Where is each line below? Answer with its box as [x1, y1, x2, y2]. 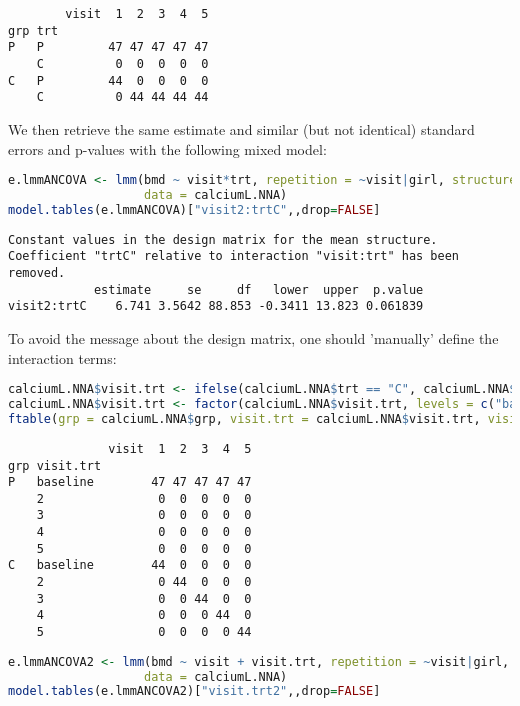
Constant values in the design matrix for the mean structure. [8, 232, 438, 247]
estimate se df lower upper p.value [93, 282, 424, 297]
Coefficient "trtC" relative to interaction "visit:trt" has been [8, 249, 460, 264]
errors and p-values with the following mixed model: [8, 138, 327, 159]
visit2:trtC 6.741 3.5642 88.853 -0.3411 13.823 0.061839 [8, 299, 424, 314]
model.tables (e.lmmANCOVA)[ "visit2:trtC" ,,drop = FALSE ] [8, 202, 381, 217]
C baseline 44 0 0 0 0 [8, 558, 252, 573]
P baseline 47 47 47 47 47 [8, 475, 252, 490]
